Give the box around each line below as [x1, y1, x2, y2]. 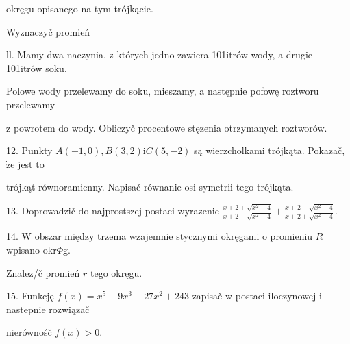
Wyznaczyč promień [6, 24, 90, 38]
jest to [18, 156, 45, 171]
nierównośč [6, 325, 52, 339]
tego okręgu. [90, 265, 142, 280]
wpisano [6, 242, 40, 256]
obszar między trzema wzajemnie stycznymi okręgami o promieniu [34, 229, 313, 243]
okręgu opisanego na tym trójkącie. [6, 1, 153, 15]
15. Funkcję [6, 288, 54, 303]
